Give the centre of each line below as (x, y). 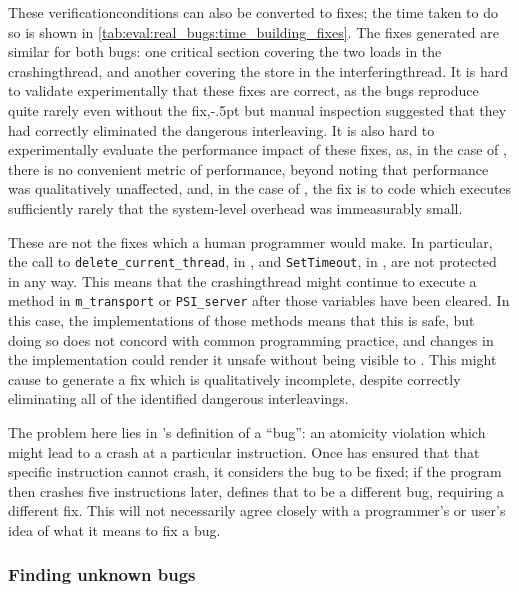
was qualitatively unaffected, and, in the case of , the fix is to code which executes (260, 188)
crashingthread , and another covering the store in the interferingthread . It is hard (258, 70)
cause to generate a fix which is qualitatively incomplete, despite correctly (234, 378)
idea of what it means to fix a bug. (114, 529)
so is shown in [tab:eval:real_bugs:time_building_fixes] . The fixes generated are (254, 31)
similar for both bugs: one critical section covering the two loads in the (225, 51)
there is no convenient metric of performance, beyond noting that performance (248, 168)
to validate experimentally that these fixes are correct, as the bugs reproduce (243, 90)
